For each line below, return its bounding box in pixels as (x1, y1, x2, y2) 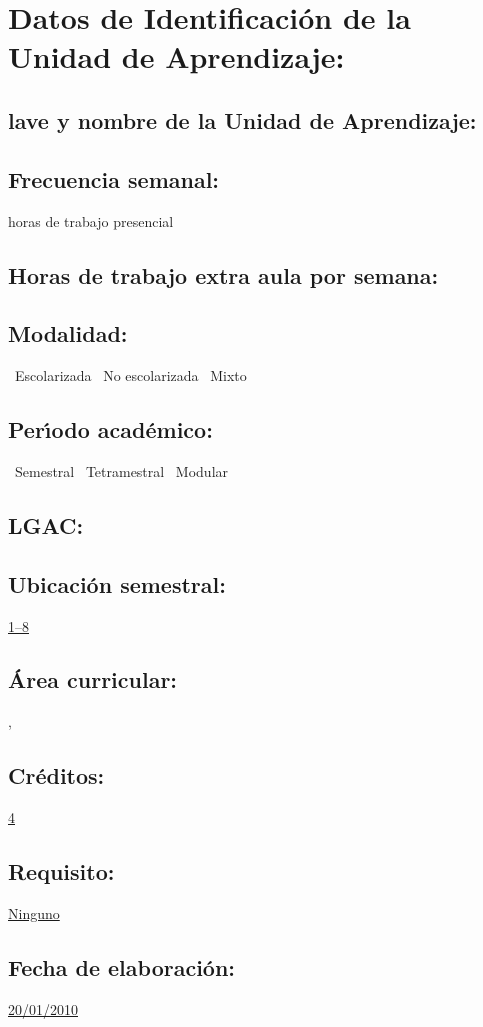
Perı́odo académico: (8, 414, 213, 445)
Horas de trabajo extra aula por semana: (8, 259, 439, 290)
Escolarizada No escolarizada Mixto (14, 365, 247, 386)
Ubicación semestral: (8, 568, 226, 599)
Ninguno (8, 902, 60, 923)
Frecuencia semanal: (8, 163, 220, 194)
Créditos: (8, 760, 105, 791)
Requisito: (8, 856, 115, 887)
